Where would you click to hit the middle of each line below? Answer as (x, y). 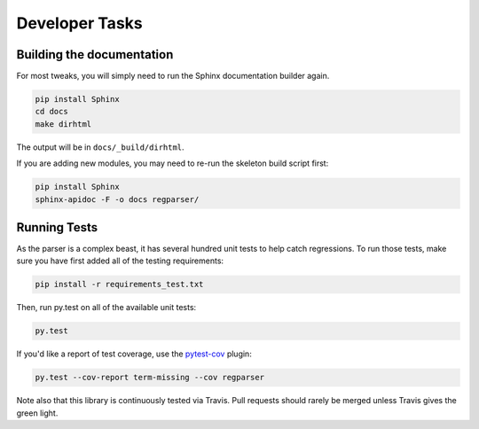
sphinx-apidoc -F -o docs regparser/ (117, 199)
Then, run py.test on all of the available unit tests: (106, 308)
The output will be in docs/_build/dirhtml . (101, 147)
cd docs (51, 112)
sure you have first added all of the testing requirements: (120, 261)
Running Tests (57, 227)
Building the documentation (95, 55)
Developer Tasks (79, 23)
